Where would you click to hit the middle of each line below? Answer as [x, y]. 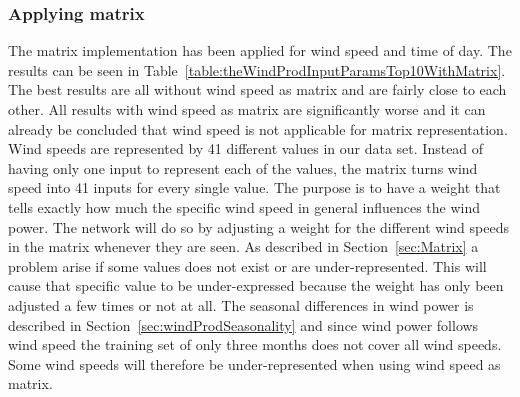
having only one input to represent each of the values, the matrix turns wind [243, 167]
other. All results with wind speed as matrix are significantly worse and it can [247, 109]
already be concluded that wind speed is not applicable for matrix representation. [258, 128]
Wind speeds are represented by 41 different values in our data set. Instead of [246, 148]
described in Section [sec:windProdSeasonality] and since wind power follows [243, 324]
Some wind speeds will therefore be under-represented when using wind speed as [254, 363]
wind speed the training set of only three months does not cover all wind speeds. [255, 344]
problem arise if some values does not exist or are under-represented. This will [247, 265]
